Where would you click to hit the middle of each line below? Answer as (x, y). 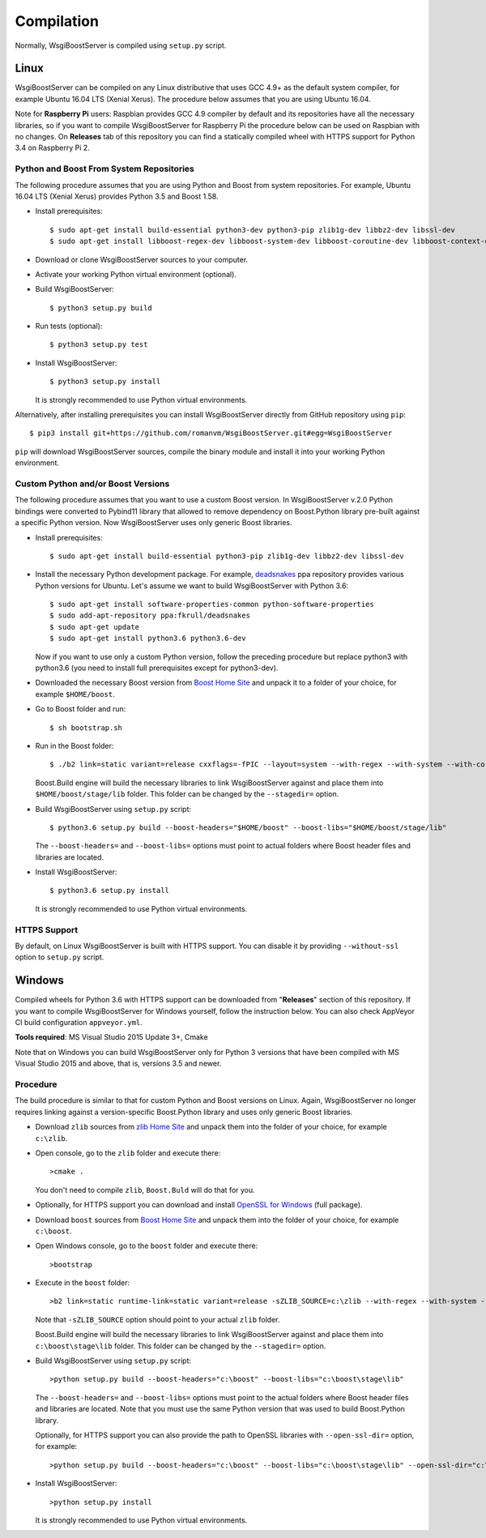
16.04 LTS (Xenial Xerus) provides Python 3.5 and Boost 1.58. (117, 196)
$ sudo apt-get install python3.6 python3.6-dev (148, 639)
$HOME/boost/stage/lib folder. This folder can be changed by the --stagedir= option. (187, 794)
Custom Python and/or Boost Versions (92, 484)
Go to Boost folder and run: (81, 709)
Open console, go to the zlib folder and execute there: (128, 1153)
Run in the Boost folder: (75, 746)
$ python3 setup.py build (101, 308)
